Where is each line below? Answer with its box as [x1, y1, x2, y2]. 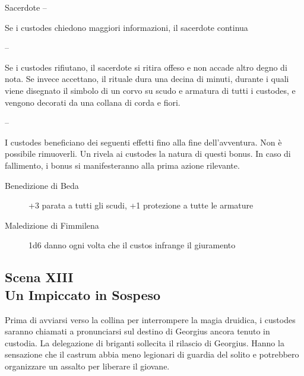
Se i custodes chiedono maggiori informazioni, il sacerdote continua [5, 21, 248, 33]
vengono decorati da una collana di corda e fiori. [5, 96, 180, 108]
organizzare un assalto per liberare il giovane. [5, 359, 170, 372]
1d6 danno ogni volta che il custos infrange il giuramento [28, 239, 236, 251]
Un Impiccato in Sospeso [5, 285, 161, 304]
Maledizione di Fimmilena [5, 219, 99, 231]
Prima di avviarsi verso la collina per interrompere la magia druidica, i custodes [5, 313, 296, 326]
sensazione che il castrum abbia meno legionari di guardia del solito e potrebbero [5, 348, 299, 361]
